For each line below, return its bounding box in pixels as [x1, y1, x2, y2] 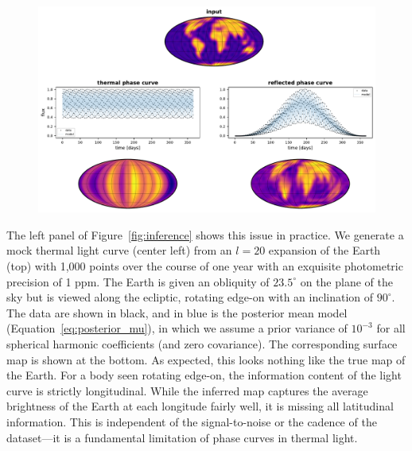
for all [376, 320, 406, 336]
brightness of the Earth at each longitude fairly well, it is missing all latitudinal [6, 398, 394, 414]
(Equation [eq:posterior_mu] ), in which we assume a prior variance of [6, 320, 348, 336]
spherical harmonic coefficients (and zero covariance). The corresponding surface [6, 335, 398, 352]
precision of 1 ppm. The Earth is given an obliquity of [6, 273, 270, 290]
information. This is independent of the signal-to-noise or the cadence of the [6, 413, 377, 430]
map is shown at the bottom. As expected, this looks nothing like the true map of [6, 351, 406, 367]
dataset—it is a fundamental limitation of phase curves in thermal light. [6, 429, 358, 445]
